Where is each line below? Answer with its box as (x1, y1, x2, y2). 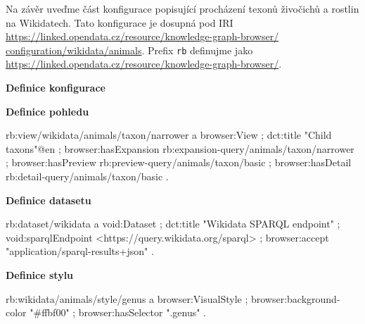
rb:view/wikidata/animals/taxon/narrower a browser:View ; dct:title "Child (6, 127, 332, 142)
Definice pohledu (6, 104, 89, 118)
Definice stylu (6, 267, 74, 282)
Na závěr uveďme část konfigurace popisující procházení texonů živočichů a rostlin (6, 1, 359, 15)
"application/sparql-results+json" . (6, 244, 154, 258)
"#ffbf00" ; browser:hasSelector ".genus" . (30, 305, 206, 320)
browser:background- (250, 291, 340, 306)
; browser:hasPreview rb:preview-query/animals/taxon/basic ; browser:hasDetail (6, 155, 352, 170)
